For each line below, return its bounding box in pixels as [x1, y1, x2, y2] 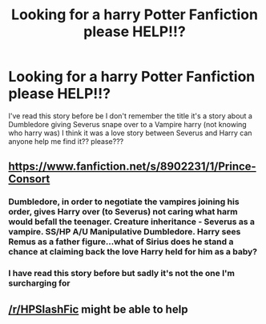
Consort [8, 172, 50, 186]
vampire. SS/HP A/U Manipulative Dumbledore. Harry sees [8, 226, 241, 238]
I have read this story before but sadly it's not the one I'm [8, 268, 235, 279]
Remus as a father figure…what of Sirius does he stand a [8, 236, 234, 247]
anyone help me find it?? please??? [8, 136, 124, 146]
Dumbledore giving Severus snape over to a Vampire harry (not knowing [8, 119, 247, 129]
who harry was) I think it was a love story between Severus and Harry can [8, 128, 252, 138]
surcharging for [8, 278, 71, 289]
